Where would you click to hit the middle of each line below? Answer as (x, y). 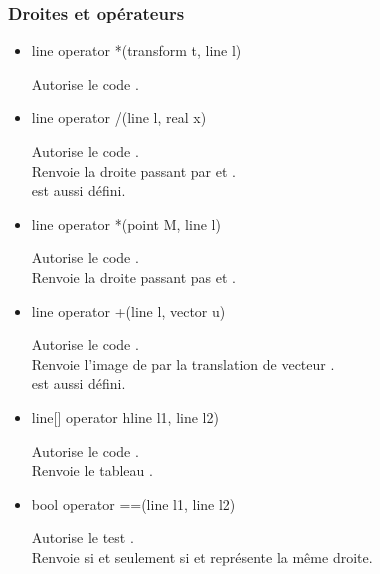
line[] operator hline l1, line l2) (125, 416)
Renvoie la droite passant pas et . (134, 276)
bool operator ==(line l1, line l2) (133, 503)
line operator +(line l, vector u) (128, 310)
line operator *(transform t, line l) (136, 50)
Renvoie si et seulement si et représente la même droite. (202, 556)
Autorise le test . (82, 537)
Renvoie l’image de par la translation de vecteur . (183, 363)
